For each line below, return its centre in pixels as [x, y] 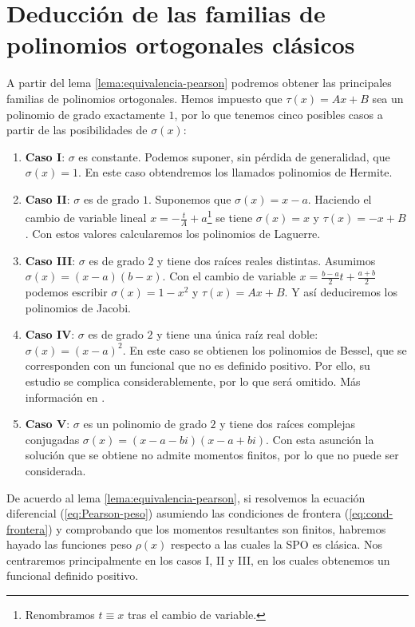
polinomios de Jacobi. [78, 307]
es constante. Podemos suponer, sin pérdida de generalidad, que [234, 156]
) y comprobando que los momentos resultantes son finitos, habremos [217, 528]
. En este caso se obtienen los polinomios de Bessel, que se [265, 349]
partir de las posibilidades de [77, 130]
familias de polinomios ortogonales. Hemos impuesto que [144, 98]
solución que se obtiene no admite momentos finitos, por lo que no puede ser [212, 455]
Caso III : [50, 260]
